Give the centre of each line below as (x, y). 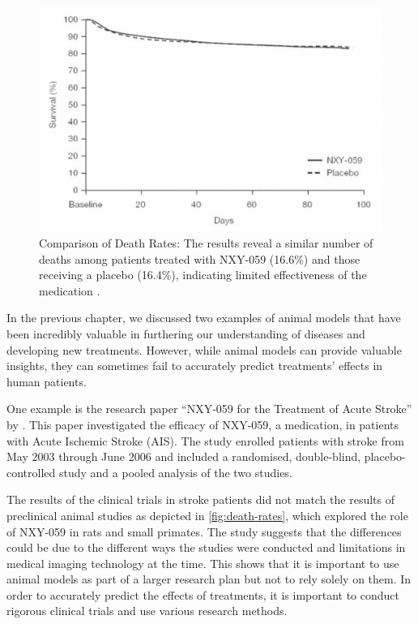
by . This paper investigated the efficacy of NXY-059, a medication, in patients (203, 424)
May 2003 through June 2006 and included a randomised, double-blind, (184, 456)
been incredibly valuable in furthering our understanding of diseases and (186, 333)
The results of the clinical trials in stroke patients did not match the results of (201, 499)
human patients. (47, 381)
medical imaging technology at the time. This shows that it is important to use (203, 563)
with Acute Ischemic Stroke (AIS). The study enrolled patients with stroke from (205, 440)
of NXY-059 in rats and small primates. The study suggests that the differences (204, 531)
